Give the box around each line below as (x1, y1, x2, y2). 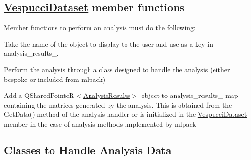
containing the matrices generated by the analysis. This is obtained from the (4, 99, 232, 110)
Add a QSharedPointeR (4, 90, 74, 100)
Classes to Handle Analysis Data (4, 142, 172, 157)
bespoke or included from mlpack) (4, 74, 106, 84)
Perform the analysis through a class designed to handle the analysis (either (4, 64, 230, 74)
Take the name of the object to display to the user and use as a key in (4, 38, 214, 48)
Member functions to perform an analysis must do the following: (4, 22, 196, 32)
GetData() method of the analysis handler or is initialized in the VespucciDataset (4, 109, 247, 119)
